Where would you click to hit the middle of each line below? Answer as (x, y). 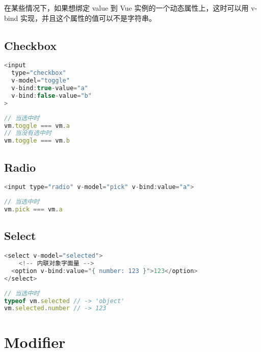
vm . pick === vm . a (33, 210)
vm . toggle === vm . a (37, 126)
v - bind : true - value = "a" (50, 88)
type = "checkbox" (39, 73)
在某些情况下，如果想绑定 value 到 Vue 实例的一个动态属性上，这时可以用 (126, 8)
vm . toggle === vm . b (37, 141)
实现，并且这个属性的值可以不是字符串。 (88, 18)
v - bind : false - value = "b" (51, 96)
